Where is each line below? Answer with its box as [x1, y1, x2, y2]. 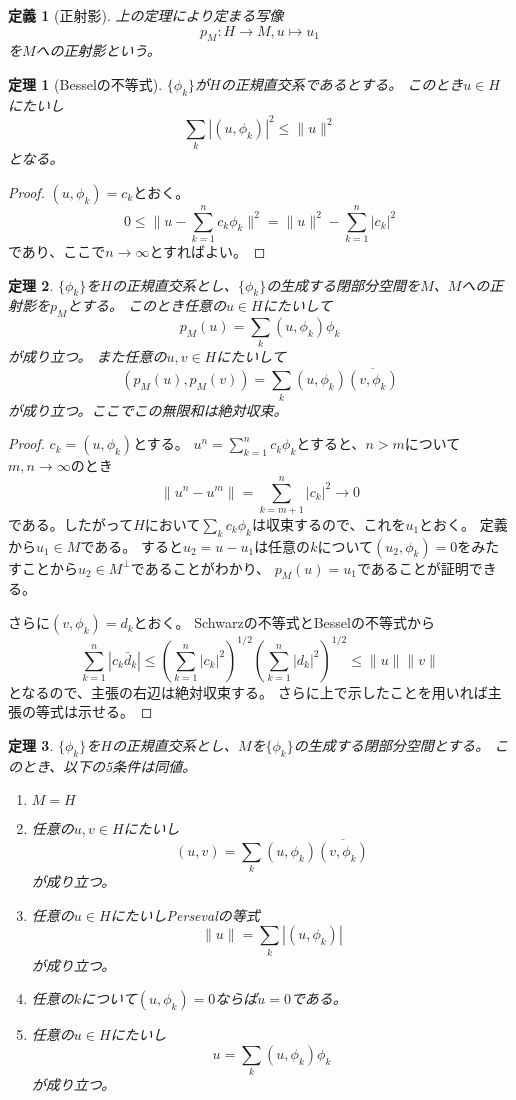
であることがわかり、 [130, 557, 271, 578]
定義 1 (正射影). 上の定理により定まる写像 [8, 5, 284, 25]
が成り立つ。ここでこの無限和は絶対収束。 [8, 399, 288, 420]
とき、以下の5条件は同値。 [21, 755, 197, 776]
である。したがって [8, 513, 134, 534]
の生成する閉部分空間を [266, 274, 421, 295]
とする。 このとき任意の [67, 295, 226, 316]
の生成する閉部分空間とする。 [293, 734, 490, 755]
